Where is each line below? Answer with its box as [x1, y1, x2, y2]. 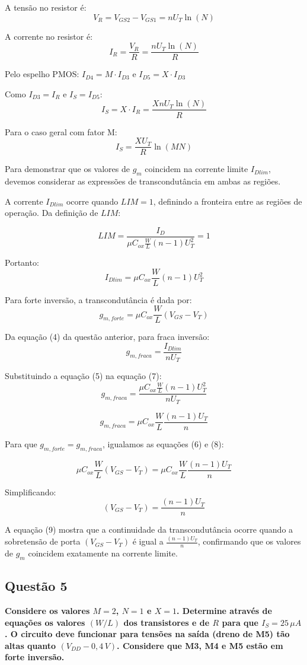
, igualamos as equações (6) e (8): [102, 437, 224, 450]
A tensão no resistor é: [5, 1, 87, 13]
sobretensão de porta [5, 535, 81, 548]
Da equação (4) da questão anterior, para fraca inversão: [5, 330, 210, 343]
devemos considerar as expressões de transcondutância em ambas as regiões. [5, 174, 281, 187]
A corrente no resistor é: [5, 30, 93, 42]
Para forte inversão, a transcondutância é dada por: [5, 293, 192, 306]
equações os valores [5, 616, 85, 628]
